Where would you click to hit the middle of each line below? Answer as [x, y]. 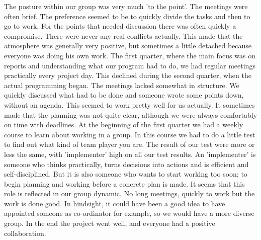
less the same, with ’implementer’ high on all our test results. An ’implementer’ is [130, 154]
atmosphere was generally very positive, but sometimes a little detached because [128, 46]
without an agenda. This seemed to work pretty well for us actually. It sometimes [129, 104]
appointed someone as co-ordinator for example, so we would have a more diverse [129, 213]
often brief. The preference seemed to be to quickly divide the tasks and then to [127, 16]
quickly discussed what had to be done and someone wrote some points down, [124, 95]
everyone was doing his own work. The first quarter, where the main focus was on [130, 55]
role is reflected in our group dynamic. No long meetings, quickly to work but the [129, 193]
